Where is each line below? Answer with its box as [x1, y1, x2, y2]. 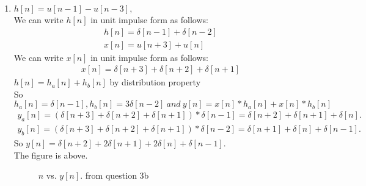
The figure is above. [13, 148, 88, 161]
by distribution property [109, 76, 201, 88]
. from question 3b [80, 169, 149, 182]
